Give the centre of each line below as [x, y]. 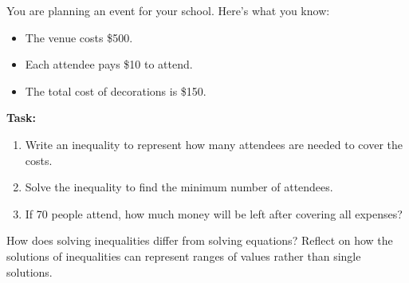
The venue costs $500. [79, 37]
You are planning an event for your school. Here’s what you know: [168, 10]
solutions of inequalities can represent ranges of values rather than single [184, 255]
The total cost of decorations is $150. [116, 90]
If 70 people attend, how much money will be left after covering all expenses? [214, 213]
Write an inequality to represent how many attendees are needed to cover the [214, 144]
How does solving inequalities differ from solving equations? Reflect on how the [200, 240]
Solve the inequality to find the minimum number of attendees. [179, 187]
